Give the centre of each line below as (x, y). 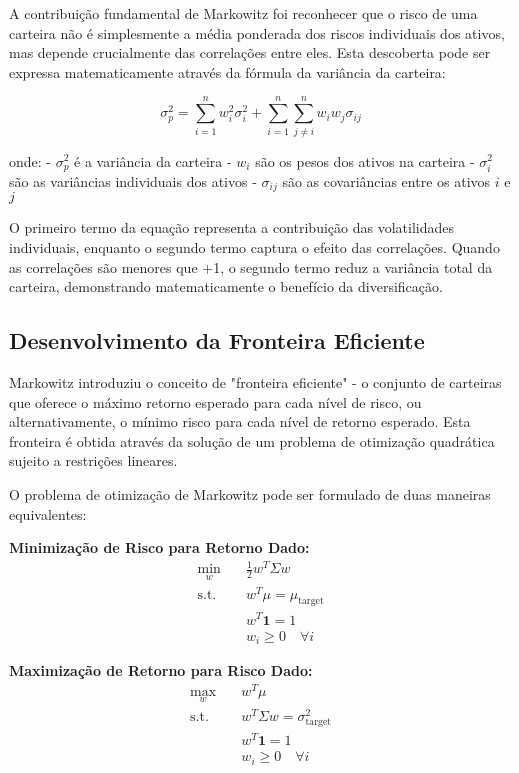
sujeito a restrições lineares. (93, 460)
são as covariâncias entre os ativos (386, 180)
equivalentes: (48, 513)
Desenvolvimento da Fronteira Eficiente (217, 340)
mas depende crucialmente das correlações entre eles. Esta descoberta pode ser (250, 52)
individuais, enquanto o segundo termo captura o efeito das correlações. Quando (254, 247)
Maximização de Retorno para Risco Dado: (161, 670)
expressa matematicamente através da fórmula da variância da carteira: (227, 71)
